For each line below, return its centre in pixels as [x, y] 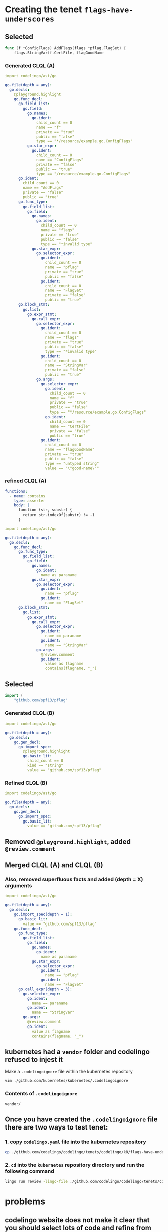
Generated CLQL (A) [30, 65]
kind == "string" [45, 765]
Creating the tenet [44, 9]
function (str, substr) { [45, 510]
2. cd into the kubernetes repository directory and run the [75, 1165]
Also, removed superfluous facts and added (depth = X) [74, 879]
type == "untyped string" [72, 463]
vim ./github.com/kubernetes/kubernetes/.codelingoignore [67, 1081]
